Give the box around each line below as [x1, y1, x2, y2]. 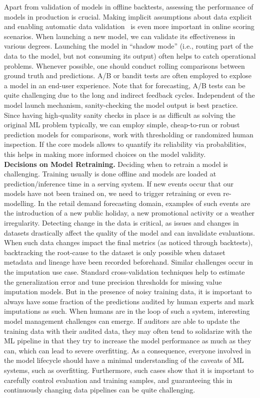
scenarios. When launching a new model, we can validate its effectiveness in [4, 31, 235, 41]
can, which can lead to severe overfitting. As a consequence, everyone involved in [4, 345, 251, 355]
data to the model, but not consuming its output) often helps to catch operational [4, 50, 256, 61]
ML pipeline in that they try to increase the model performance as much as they [4, 335, 251, 346]
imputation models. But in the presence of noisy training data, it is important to [4, 286, 252, 297]
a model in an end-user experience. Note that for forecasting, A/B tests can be [4, 80, 245, 90]
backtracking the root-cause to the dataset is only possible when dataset [4, 247, 225, 257]
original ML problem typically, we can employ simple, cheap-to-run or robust [4, 119, 240, 130]
